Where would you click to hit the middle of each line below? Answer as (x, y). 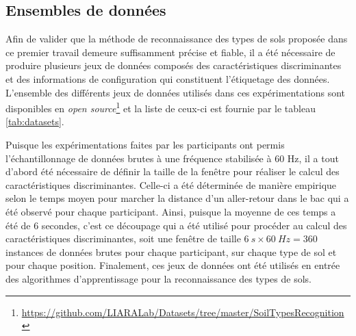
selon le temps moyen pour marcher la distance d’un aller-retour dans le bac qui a (177, 198)
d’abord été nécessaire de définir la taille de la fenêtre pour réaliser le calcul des (173, 171)
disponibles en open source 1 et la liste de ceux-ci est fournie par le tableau (161, 107)
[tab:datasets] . (35, 121)
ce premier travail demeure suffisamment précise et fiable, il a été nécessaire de (170, 52)
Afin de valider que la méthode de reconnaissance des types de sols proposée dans (177, 39)
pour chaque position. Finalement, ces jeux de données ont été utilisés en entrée (173, 265)
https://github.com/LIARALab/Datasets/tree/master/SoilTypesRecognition (183, 312)
